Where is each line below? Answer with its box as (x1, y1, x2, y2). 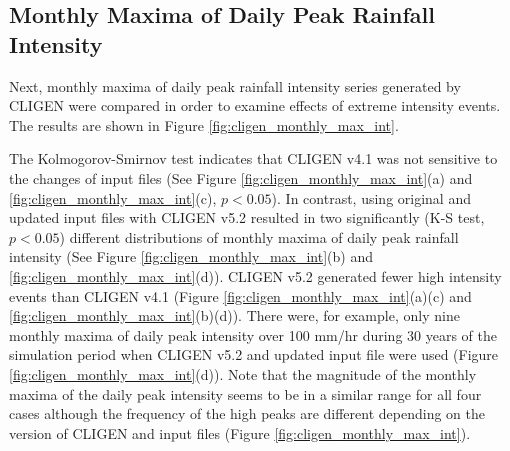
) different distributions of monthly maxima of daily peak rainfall (59, 226, 459, 247)
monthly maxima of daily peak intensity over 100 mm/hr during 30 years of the (9, 324, 497, 345)
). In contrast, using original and (271, 187, 471, 208)
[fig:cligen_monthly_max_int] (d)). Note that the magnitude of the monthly (9, 363, 477, 384)
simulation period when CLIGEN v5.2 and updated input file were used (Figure (9, 344, 499, 365)
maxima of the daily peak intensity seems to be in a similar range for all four (9, 383, 482, 404)
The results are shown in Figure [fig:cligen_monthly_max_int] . (9, 114, 399, 135)
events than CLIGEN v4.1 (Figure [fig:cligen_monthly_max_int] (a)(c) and (9, 285, 472, 306)
